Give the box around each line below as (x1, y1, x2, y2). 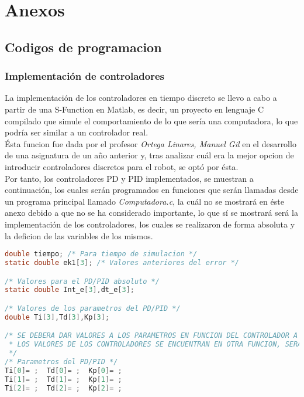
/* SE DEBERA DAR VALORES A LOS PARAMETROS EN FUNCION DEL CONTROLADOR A (5, 331, 298, 340)
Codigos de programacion (5, 38, 162, 56)
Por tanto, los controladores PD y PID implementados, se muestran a (5, 172, 254, 184)
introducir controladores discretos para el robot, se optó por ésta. (5, 160, 239, 172)
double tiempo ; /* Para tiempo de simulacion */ (5, 250, 198, 259)
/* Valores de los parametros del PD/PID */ (5, 304, 181, 313)
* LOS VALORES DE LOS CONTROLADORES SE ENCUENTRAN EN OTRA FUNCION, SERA (9, 340, 302, 349)
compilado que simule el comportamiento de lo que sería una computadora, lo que (5, 114, 298, 127)
